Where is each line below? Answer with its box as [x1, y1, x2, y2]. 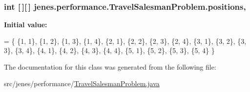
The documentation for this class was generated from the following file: [4, 62, 216, 72]
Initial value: [4, 19, 47, 30]
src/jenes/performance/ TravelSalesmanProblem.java [4, 78, 160, 88]
